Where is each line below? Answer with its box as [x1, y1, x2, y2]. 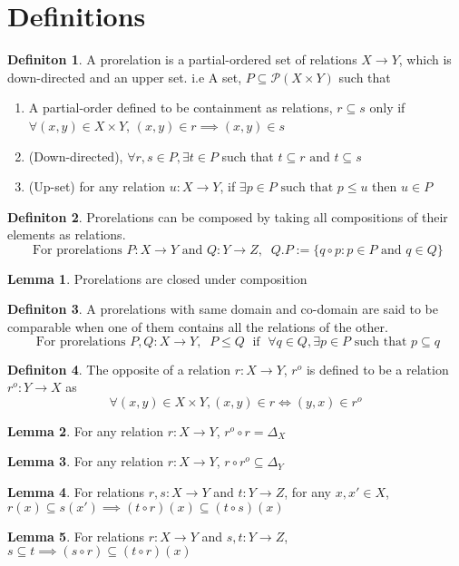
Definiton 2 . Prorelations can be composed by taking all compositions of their [7, 207, 448, 226]
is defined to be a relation [306, 359, 449, 378]
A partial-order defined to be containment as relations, [28, 98, 333, 117]
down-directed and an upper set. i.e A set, [7, 67, 242, 86]
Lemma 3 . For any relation [7, 452, 163, 471]
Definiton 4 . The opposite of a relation [7, 359, 231, 378]
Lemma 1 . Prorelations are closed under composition [7, 268, 308, 288]
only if [369, 98, 405, 117]
